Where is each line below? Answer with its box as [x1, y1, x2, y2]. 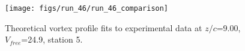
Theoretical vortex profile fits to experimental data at [5, 21, 202, 34]
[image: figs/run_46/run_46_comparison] [5, 4, 169, 13]
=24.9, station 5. [21, 33, 83, 46]
